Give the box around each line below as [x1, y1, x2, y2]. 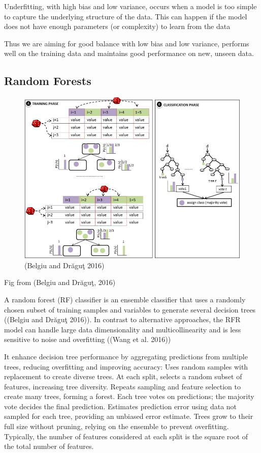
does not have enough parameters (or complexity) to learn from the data [4, 21, 231, 32]
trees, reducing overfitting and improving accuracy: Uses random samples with [4, 361, 248, 372]
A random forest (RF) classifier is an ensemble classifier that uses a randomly [4, 294, 246, 304]
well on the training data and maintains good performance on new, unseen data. [4, 48, 254, 59]
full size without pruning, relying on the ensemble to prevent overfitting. [4, 421, 229, 432]
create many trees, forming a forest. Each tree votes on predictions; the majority [4, 391, 254, 402]
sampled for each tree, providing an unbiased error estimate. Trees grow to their [4, 411, 253, 421]
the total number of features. [4, 441, 94, 451]
